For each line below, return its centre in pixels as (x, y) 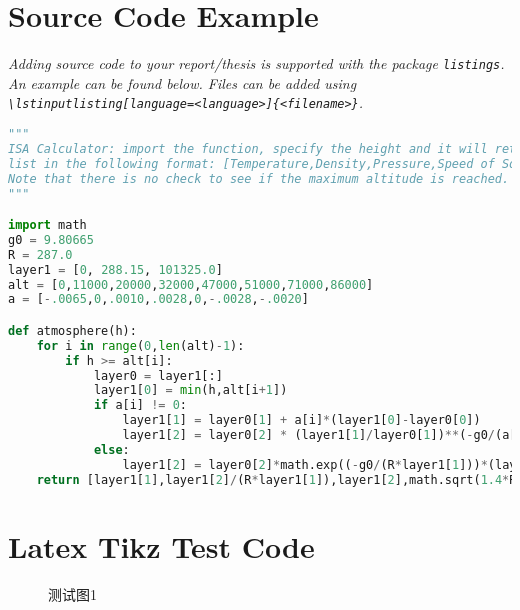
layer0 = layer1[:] (158, 375)
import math (47, 225)
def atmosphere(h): (72, 330)
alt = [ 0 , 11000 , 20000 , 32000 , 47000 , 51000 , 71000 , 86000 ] (191, 284)
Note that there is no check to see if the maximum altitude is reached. (259, 178)
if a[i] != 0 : (140, 405)
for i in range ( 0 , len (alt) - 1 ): (140, 345)
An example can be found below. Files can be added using (182, 82)
